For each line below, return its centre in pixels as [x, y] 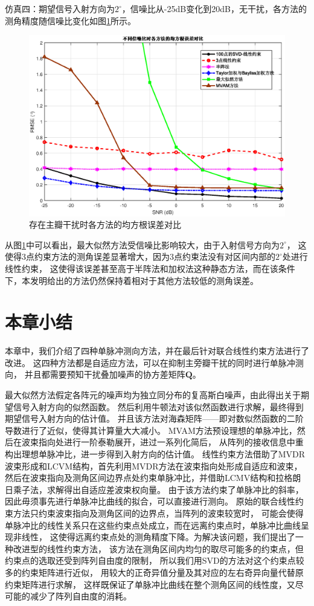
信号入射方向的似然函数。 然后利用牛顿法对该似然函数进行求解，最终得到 [158, 406]
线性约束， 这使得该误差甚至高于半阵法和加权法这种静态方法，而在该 [142, 268]
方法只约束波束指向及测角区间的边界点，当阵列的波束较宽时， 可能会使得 [158, 513]
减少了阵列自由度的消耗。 [81, 596]
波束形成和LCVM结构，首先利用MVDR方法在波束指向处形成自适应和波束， [154, 466]
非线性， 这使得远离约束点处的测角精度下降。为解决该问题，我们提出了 [154, 537]
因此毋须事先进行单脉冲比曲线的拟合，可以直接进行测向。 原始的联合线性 [150, 501]
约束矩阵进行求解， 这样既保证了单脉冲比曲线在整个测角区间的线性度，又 [150, 584]
